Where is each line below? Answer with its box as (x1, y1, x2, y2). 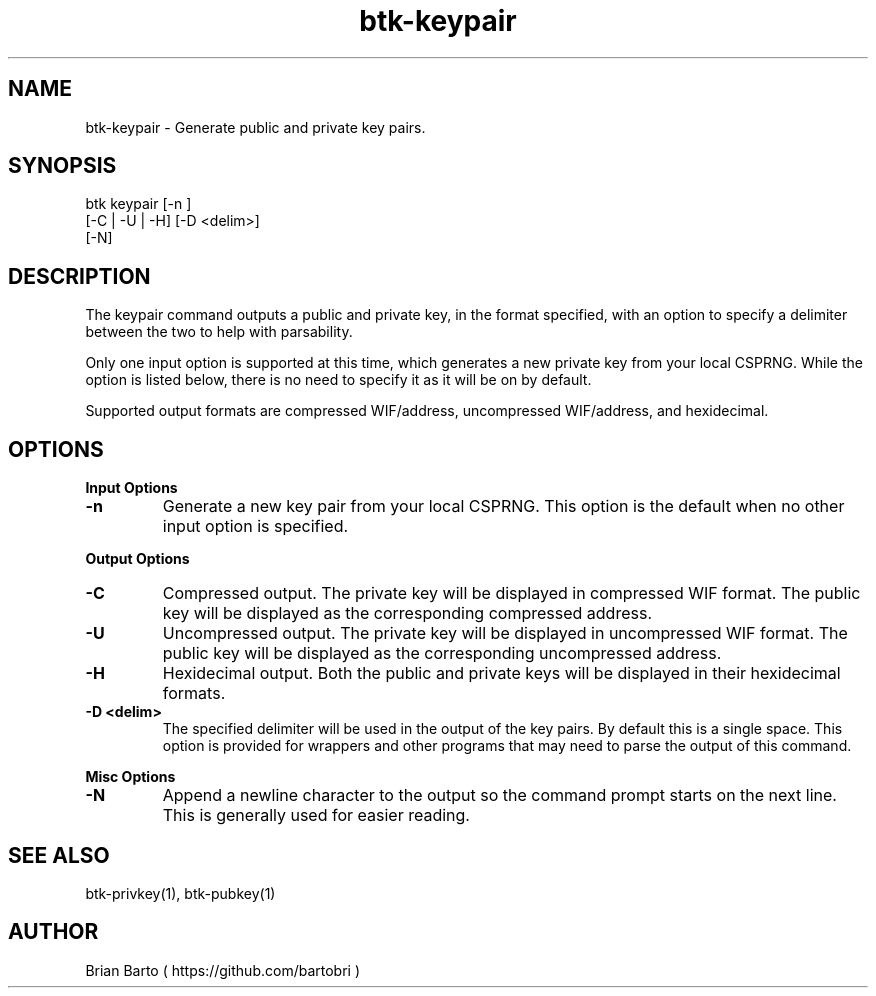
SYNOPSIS (8, 153, 117, 179)
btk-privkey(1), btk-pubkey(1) (85, 884, 276, 902)
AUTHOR (8, 919, 99, 945)
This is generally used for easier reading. (162, 805, 470, 826)
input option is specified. (162, 516, 349, 537)
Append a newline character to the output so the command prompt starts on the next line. (162, 785, 837, 806)
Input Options (85, 479, 178, 497)
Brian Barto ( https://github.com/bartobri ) (85, 961, 361, 979)
